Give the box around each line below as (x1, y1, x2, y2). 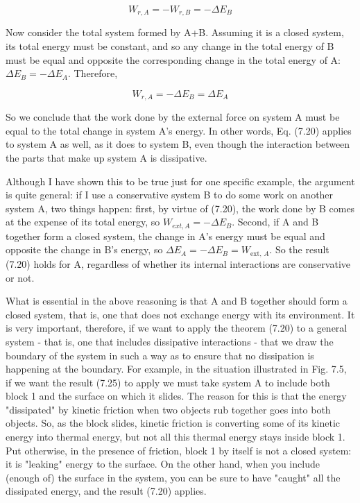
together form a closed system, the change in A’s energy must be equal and (6, 228, 325, 243)
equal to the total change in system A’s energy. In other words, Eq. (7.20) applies (6, 123, 352, 137)
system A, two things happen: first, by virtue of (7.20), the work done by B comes (6, 201, 355, 215)
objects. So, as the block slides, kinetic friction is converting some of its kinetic (6, 416, 341, 430)
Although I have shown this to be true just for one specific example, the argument (6, 173, 355, 188)
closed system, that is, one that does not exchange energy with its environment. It (6, 307, 355, 321)
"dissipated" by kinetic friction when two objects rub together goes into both (6, 402, 331, 416)
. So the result (269, 242, 329, 257)
